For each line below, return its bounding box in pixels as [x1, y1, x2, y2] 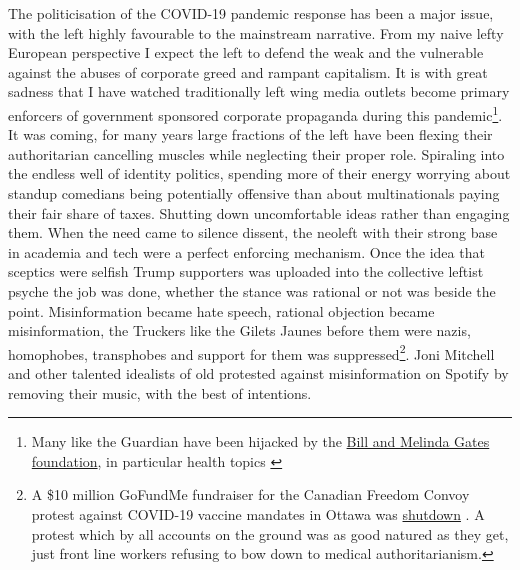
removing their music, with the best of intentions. [8, 382, 312, 403]
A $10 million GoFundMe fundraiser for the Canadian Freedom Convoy [31, 484, 470, 505]
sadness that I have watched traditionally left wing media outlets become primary [8, 81, 510, 102]
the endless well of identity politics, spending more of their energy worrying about [8, 163, 511, 184]
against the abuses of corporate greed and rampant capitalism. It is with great [8, 61, 488, 82]
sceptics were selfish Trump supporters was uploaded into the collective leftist [8, 261, 484, 282]
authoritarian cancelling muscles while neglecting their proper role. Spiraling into [8, 143, 505, 164]
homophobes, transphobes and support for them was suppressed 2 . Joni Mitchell [8, 340, 495, 364]
